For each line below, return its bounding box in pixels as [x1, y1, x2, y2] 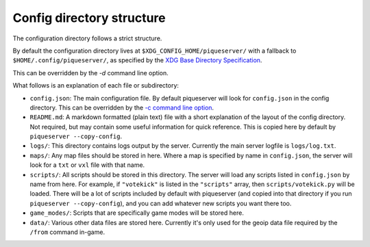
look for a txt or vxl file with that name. [29, 161, 145, 169]
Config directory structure [12, 10, 166, 25]
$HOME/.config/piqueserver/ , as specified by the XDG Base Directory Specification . [12, 56, 262, 64]
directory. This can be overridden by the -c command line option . [29, 103, 214, 112]
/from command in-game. [29, 228, 106, 236]
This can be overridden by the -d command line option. [12, 68, 169, 77]
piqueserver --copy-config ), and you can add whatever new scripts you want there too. [29, 199, 292, 207]
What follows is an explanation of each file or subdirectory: [12, 81, 180, 90]
